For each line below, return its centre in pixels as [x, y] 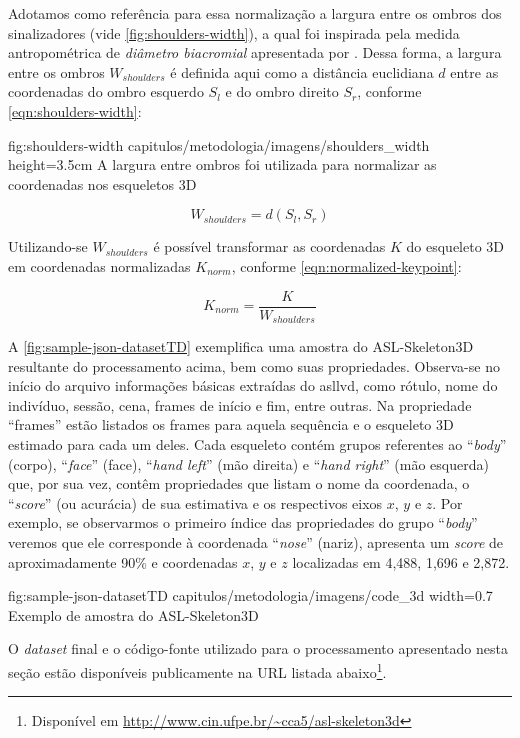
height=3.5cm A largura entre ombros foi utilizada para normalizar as [222, 164]
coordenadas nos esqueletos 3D [102, 183]
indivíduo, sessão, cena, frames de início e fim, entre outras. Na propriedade [240, 404]
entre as [474, 71]
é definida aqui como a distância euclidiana [302, 71]
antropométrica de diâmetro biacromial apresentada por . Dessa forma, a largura [255, 52]
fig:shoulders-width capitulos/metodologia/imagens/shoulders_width [219, 144]
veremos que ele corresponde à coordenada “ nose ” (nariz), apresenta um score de [256, 541]
